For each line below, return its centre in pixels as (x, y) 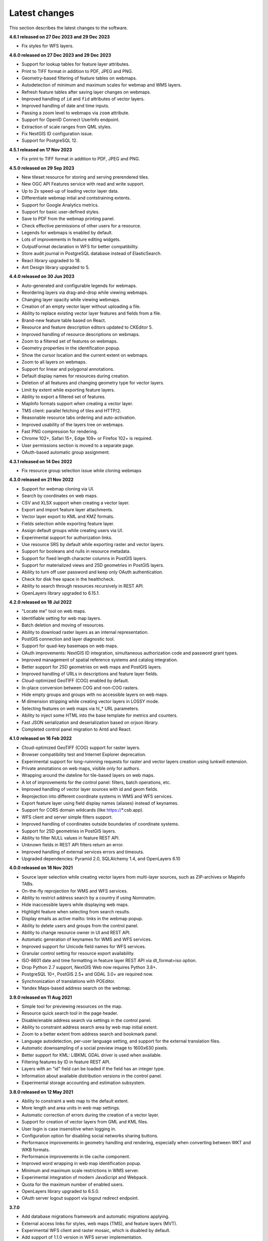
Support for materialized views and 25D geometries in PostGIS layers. (93, 565)
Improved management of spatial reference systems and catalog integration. (100, 660)
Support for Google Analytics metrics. (60, 205)
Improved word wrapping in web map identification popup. (81, 1164)
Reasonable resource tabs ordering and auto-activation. (79, 417)
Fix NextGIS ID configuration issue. (57, 134)
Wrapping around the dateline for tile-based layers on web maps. (88, 775)
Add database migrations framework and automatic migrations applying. (96, 1217)
